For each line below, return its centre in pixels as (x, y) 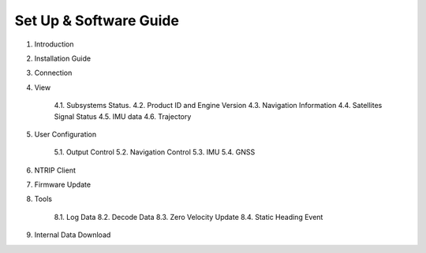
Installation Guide (62, 58)
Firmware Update (62, 184)
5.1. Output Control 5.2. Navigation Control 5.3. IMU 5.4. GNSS (155, 152)
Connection (53, 73)
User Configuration (65, 134)
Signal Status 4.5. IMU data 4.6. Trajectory (123, 116)
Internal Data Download (73, 235)
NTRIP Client (55, 170)
